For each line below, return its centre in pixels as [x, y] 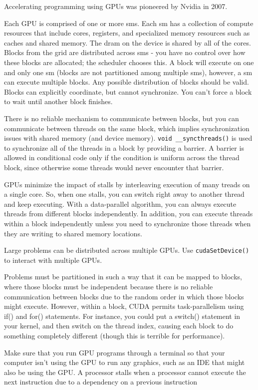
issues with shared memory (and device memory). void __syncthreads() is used [128, 138]
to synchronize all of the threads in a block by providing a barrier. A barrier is [124, 147]
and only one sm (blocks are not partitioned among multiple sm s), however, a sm [128, 72]
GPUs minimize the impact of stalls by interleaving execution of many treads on [127, 184]
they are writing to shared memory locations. [73, 233]
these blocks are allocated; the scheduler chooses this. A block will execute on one [129, 62]
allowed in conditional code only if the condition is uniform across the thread [122, 157]
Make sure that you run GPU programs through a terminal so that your [115, 352]
